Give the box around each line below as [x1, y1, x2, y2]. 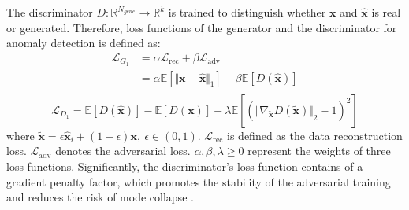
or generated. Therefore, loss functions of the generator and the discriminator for [6, 19, 397, 35]
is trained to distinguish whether [168, 4, 326, 20]
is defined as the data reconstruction [227, 127, 403, 143]
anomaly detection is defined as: [6, 35, 161, 51]
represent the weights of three [247, 142, 391, 159]
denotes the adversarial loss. [55, 142, 191, 159]
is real [371, 4, 401, 20]
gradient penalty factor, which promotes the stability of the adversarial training [6, 173, 391, 190]
